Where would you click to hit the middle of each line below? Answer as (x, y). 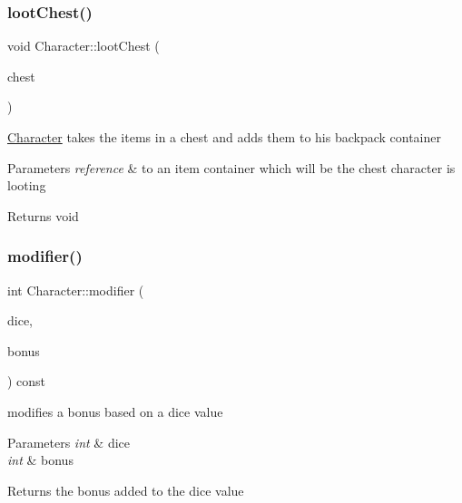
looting (27, 185)
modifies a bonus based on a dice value (115, 411)
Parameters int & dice (69, 442)
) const (27, 381)
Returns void (43, 215)
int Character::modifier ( (76, 290)
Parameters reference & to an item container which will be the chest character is (231, 167)
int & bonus (40, 460)
